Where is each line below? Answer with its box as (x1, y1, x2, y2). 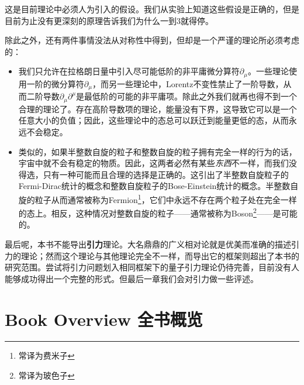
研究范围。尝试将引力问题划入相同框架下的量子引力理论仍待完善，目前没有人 (5, 261, 299, 273)
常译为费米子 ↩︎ (18, 349, 75, 362)
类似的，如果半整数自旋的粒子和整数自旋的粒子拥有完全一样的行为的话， (18, 145, 297, 157)
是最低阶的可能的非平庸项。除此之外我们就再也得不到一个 (76, 90, 298, 102)
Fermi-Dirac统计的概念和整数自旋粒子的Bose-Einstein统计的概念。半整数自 (18, 180, 299, 192)
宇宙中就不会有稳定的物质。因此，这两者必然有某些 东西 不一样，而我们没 (18, 157, 297, 169)
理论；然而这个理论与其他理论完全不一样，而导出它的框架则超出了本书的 (20, 249, 299, 262)
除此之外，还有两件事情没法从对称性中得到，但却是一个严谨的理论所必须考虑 (5, 34, 299, 46)
